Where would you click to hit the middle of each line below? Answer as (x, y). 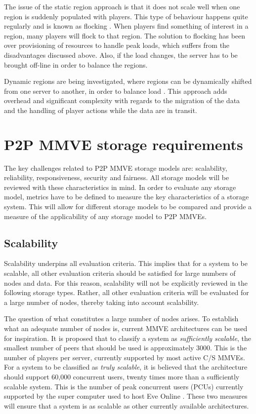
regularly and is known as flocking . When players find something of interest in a (126, 26)
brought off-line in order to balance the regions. (76, 64)
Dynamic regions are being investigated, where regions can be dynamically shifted (128, 81)
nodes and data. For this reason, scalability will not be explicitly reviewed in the (126, 282)
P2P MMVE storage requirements (124, 144)
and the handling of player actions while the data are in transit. (101, 110)
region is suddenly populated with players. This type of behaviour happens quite (126, 16)
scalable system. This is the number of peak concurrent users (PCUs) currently (124, 386)
